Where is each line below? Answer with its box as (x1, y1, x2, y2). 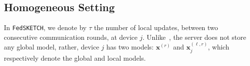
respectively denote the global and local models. (4, 52, 146, 63)
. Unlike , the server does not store (142, 32, 246, 42)
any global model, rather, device (4, 42, 99, 52)
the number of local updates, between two (94, 22, 218, 33)
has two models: (106, 42, 154, 52)
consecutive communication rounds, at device (4, 32, 138, 42)
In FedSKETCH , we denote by (4, 22, 87, 33)
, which (207, 42, 229, 52)
